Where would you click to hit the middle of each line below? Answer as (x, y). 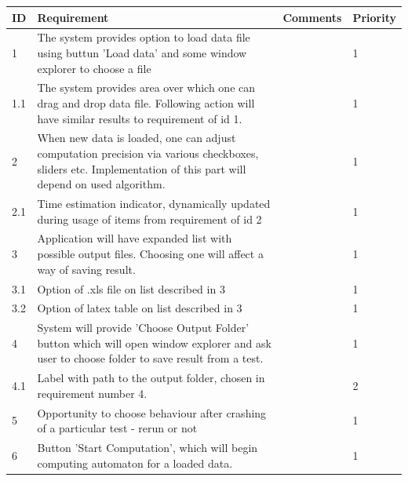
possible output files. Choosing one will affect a (150, 254)
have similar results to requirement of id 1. (140, 118)
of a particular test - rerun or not (117, 428)
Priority (374, 17)
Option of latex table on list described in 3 (140, 308)
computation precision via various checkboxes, (148, 153)
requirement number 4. (92, 393)
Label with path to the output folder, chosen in (151, 378)
